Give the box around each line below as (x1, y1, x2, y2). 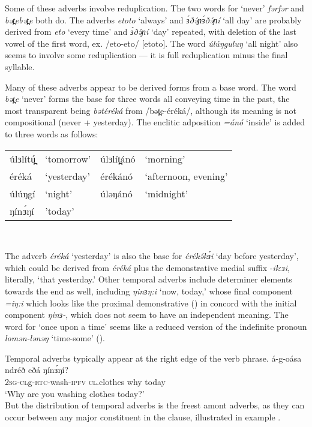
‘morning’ (145, 151, 185, 166)
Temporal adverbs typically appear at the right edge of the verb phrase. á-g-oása (5, 351, 302, 364)
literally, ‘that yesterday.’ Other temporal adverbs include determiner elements (5, 273, 292, 285)
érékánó (100, 169, 133, 183)
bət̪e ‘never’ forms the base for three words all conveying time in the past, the (5, 92, 290, 105)
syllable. (5, 60, 35, 73)
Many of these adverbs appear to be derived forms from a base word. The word (5, 80, 296, 93)
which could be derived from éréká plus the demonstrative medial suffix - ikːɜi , (5, 261, 290, 273)
